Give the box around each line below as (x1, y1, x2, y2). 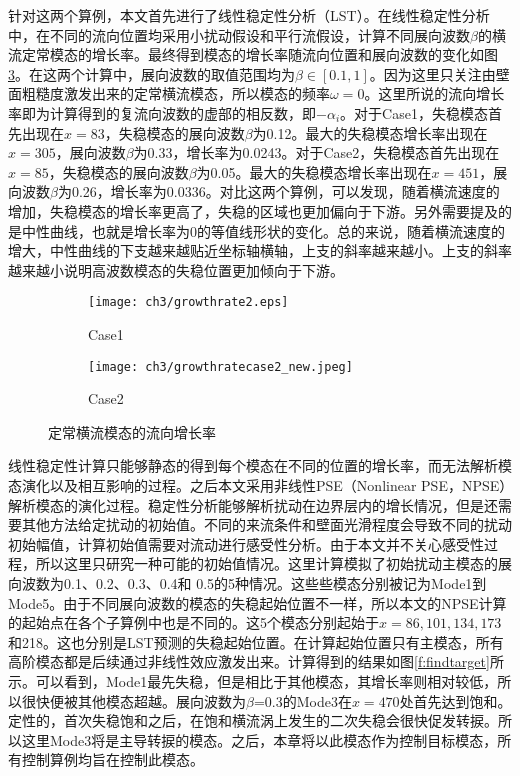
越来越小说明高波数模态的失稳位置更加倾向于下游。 (8, 259, 344, 280)
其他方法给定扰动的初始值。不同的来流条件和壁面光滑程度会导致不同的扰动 (21, 514, 512, 535)
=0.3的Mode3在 (253, 690, 352, 711)
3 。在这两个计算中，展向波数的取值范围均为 (8, 63, 295, 84)
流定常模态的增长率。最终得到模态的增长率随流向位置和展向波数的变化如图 (8, 44, 498, 65)
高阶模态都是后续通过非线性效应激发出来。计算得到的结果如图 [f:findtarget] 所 (8, 651, 504, 672)
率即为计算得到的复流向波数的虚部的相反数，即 (8, 102, 316, 123)
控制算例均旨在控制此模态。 (21, 749, 204, 770)
